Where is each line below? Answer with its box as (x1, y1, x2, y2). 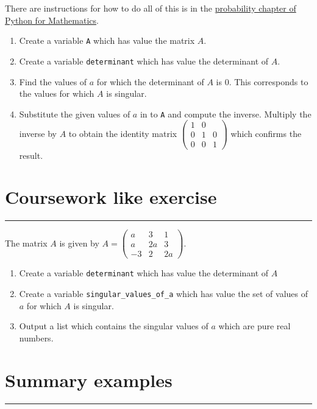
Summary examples (5, 367, 173, 392)
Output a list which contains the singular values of (19, 320, 208, 332)
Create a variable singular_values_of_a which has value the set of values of (19, 287, 308, 300)
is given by (59, 236, 99, 249)
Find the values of (19, 75, 87, 88)
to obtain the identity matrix (68, 127, 177, 139)
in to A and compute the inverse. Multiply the (140, 107, 312, 120)
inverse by (19, 127, 57, 139)
